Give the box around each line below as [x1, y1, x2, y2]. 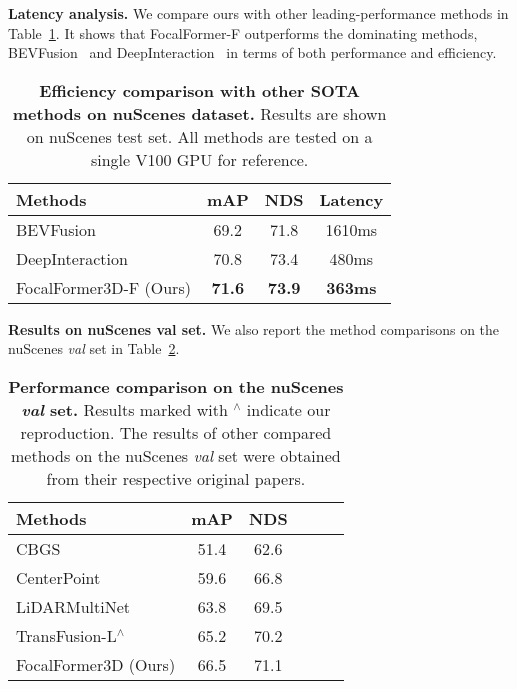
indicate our [246, 397, 331, 421]
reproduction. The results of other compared [20, 420, 332, 444]
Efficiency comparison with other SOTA [39, 78, 360, 102]
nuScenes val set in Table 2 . [8, 338, 180, 359]
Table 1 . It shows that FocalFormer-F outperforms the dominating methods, [8, 22, 478, 43]
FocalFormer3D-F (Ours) [16, 275, 191, 299]
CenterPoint [16, 565, 101, 589]
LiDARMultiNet [16, 594, 131, 618]
